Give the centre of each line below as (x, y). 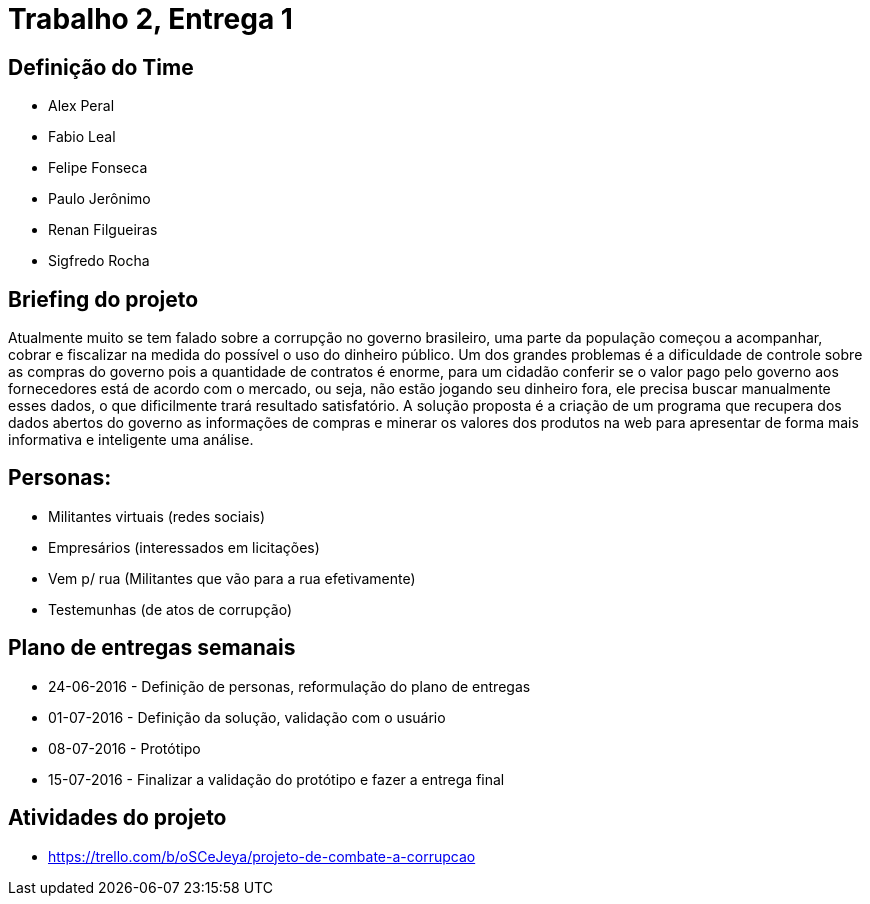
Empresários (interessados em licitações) (184, 547)
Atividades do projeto (117, 818)
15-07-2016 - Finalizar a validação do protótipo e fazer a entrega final (276, 779)
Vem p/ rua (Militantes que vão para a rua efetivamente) (232, 578)
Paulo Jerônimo (99, 199)
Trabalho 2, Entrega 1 (150, 19)
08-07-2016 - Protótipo (124, 748)
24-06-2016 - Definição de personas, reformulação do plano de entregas (289, 686)
